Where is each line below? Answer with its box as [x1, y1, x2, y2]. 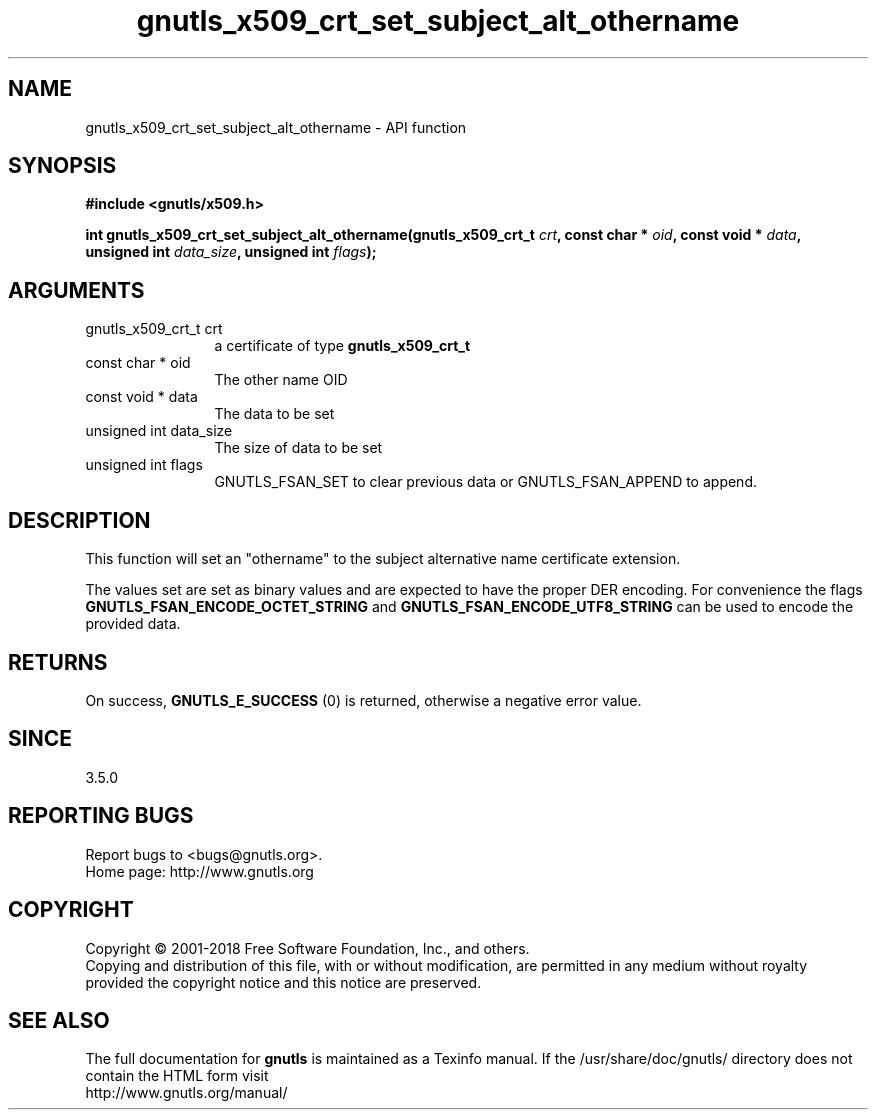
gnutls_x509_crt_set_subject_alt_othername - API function [85, 118, 467, 136]
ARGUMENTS [8, 277, 145, 303]
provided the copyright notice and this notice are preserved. [85, 973, 482, 991]
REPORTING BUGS [8, 803, 194, 829]
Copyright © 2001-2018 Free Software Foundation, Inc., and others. [85, 939, 530, 957]
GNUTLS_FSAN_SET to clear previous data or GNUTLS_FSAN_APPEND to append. [214, 473, 757, 491]
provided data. [85, 615, 181, 633]
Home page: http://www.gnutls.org [85, 862, 314, 880]
